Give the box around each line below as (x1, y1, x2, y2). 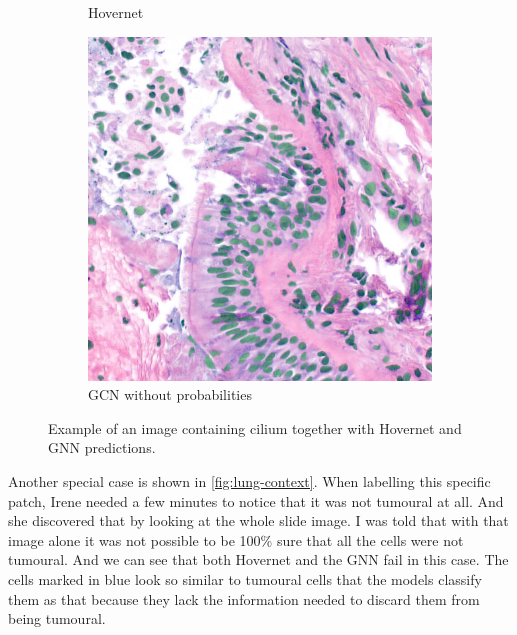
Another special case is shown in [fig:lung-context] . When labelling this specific (8, 470, 491, 491)
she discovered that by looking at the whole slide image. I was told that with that (8, 510, 509, 531)
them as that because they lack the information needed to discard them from (8, 588, 480, 609)
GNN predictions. (48, 437, 156, 458)
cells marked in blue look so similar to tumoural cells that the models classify (8, 568, 482, 589)
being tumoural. (8, 608, 106, 629)
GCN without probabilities (88, 384, 252, 405)
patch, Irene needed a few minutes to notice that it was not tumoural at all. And (8, 490, 504, 511)
